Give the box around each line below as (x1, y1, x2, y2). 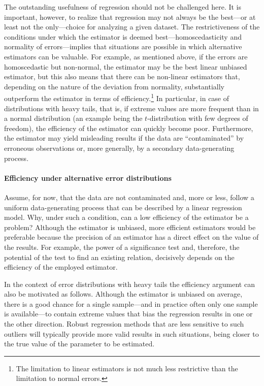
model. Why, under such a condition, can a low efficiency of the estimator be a (4, 212, 249, 222)
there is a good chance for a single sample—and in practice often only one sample (4, 298, 258, 309)
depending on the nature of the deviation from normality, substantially (4, 81, 224, 91)
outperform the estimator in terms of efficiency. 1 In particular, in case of (4, 91, 229, 103)
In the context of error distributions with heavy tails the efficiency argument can (4, 278, 255, 289)
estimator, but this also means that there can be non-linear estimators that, (4, 71, 240, 82)
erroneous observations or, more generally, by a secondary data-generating (4, 142, 235, 153)
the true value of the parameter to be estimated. (4, 338, 155, 349)
